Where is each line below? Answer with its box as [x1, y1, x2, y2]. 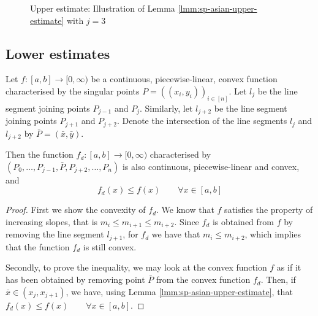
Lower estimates [6, 44, 110, 63]
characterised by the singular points [6, 84, 140, 97]
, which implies [244, 228, 301, 241]
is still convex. [83, 240, 137, 253]
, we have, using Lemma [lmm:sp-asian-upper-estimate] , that [66, 285, 293, 298]
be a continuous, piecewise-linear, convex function [91, 72, 278, 85]
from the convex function [156, 273, 251, 286]
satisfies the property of [224, 203, 313, 216]
